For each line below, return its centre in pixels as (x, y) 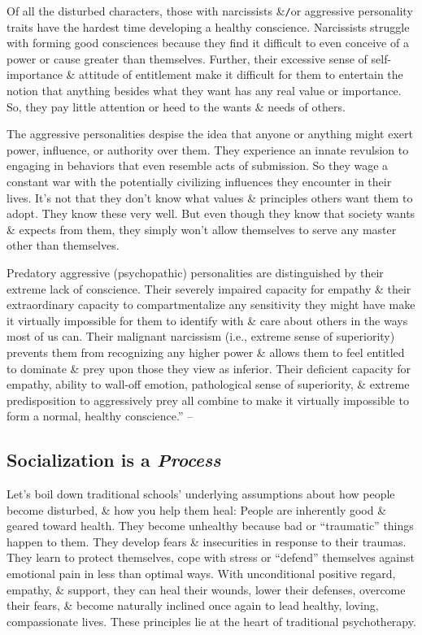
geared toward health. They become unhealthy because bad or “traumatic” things (210, 526)
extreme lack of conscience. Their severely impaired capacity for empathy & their (209, 288)
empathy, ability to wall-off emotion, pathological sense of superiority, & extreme (208, 384)
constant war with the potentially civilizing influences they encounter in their (199, 181)
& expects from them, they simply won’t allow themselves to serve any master (202, 229)
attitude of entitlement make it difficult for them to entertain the (241, 74)
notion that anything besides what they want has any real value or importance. (204, 91)
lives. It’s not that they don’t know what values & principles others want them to (210, 197)
